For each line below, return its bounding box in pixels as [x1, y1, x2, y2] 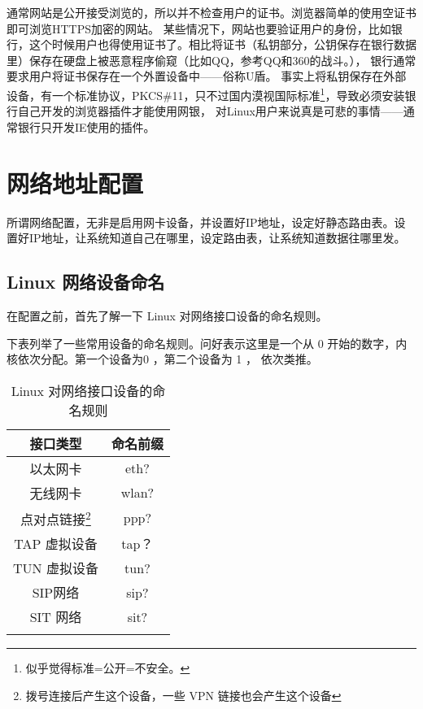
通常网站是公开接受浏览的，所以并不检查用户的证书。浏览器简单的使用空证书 [7, 4, 416, 20]
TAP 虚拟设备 [14, 534, 98, 554]
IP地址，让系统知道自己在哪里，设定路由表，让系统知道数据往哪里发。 [28, 229, 406, 246]
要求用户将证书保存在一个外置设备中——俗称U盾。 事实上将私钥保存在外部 [7, 67, 407, 85]
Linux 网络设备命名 [7, 269, 165, 294]
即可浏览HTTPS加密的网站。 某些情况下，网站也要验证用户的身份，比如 [7, 20, 391, 37]
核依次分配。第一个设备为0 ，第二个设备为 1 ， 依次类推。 [7, 350, 318, 368]
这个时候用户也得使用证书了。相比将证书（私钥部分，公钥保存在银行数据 [28, 36, 416, 53]
